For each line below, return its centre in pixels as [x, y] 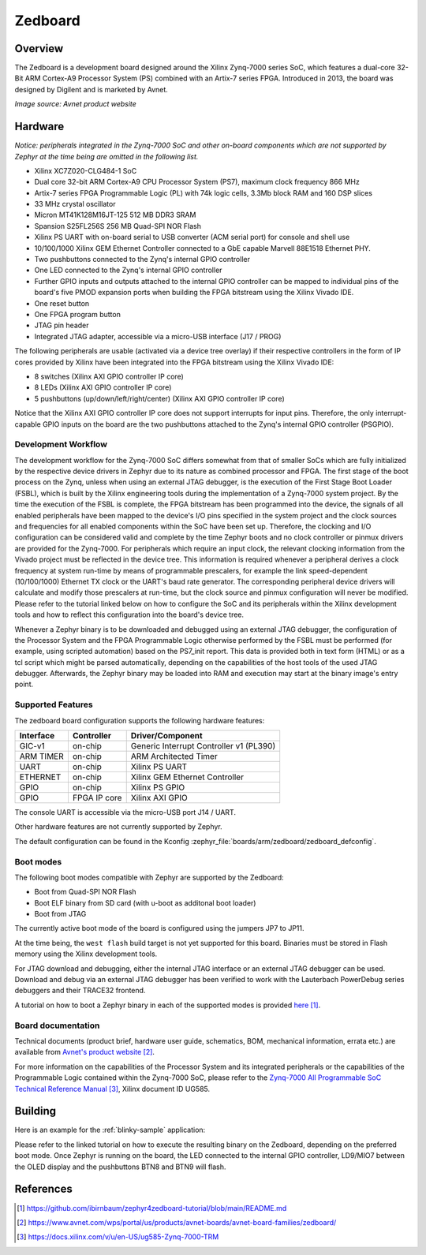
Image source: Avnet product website [76, 104]
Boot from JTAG [60, 914]
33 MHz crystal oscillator [75, 204]
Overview [39, 49]
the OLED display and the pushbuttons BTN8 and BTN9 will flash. [120, 1167]
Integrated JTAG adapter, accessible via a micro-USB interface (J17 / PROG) [158, 336]
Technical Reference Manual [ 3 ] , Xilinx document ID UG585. [112, 1089]
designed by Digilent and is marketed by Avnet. [92, 89]
